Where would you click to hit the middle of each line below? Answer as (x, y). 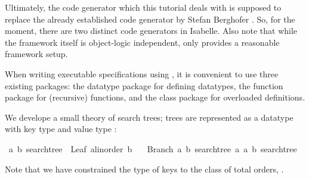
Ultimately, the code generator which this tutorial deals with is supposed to (143, 7)
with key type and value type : (61, 129)
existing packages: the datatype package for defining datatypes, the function (144, 85)
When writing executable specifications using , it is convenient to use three (142, 73)
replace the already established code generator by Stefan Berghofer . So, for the (150, 19)
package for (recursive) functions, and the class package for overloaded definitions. (155, 97)
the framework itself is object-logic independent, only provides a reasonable (142, 42)
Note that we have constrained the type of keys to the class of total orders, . (144, 169)
